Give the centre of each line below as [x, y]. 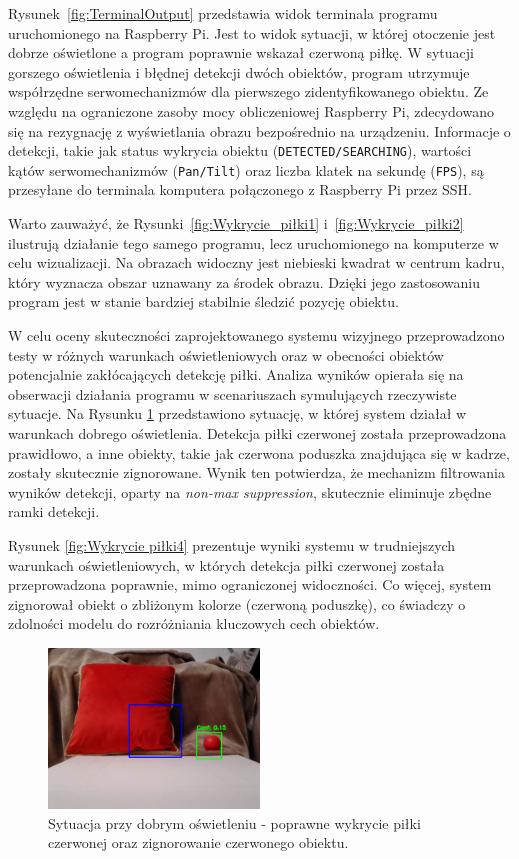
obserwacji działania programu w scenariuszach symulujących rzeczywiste [232, 393]
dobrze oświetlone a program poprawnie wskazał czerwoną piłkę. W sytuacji [241, 52]
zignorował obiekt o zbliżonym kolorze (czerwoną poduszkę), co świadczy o [237, 603]
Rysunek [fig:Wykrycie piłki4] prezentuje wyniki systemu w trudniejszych [232, 544]
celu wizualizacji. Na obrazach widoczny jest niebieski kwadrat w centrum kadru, [256, 262]
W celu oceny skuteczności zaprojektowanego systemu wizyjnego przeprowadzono [256, 335]
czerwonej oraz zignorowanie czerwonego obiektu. [198, 842]
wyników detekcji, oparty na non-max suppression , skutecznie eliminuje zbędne [250, 491]
